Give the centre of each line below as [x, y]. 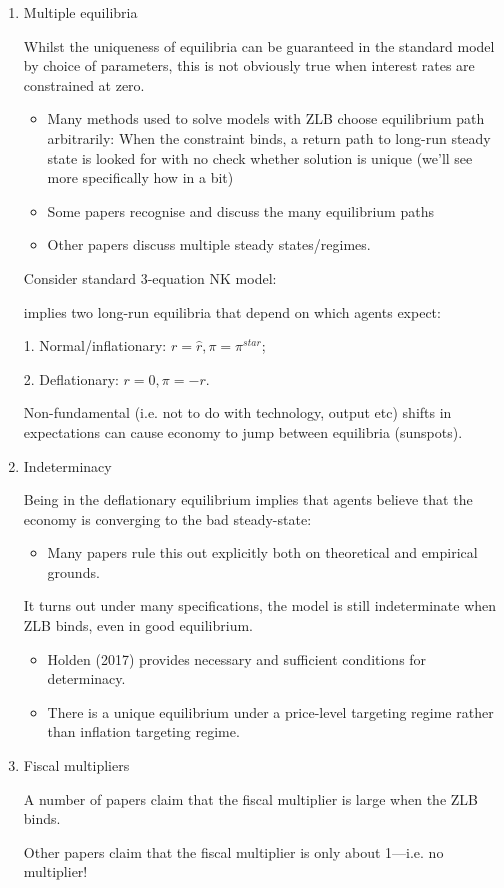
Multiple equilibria [80, 12]
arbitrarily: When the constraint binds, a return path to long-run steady [269, 137]
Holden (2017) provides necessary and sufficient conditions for [237, 658]
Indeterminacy [67, 465]
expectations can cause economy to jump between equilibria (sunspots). [243, 431]
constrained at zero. [84, 84]
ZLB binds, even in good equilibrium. [138, 625]
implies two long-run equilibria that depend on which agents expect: [232, 311]
